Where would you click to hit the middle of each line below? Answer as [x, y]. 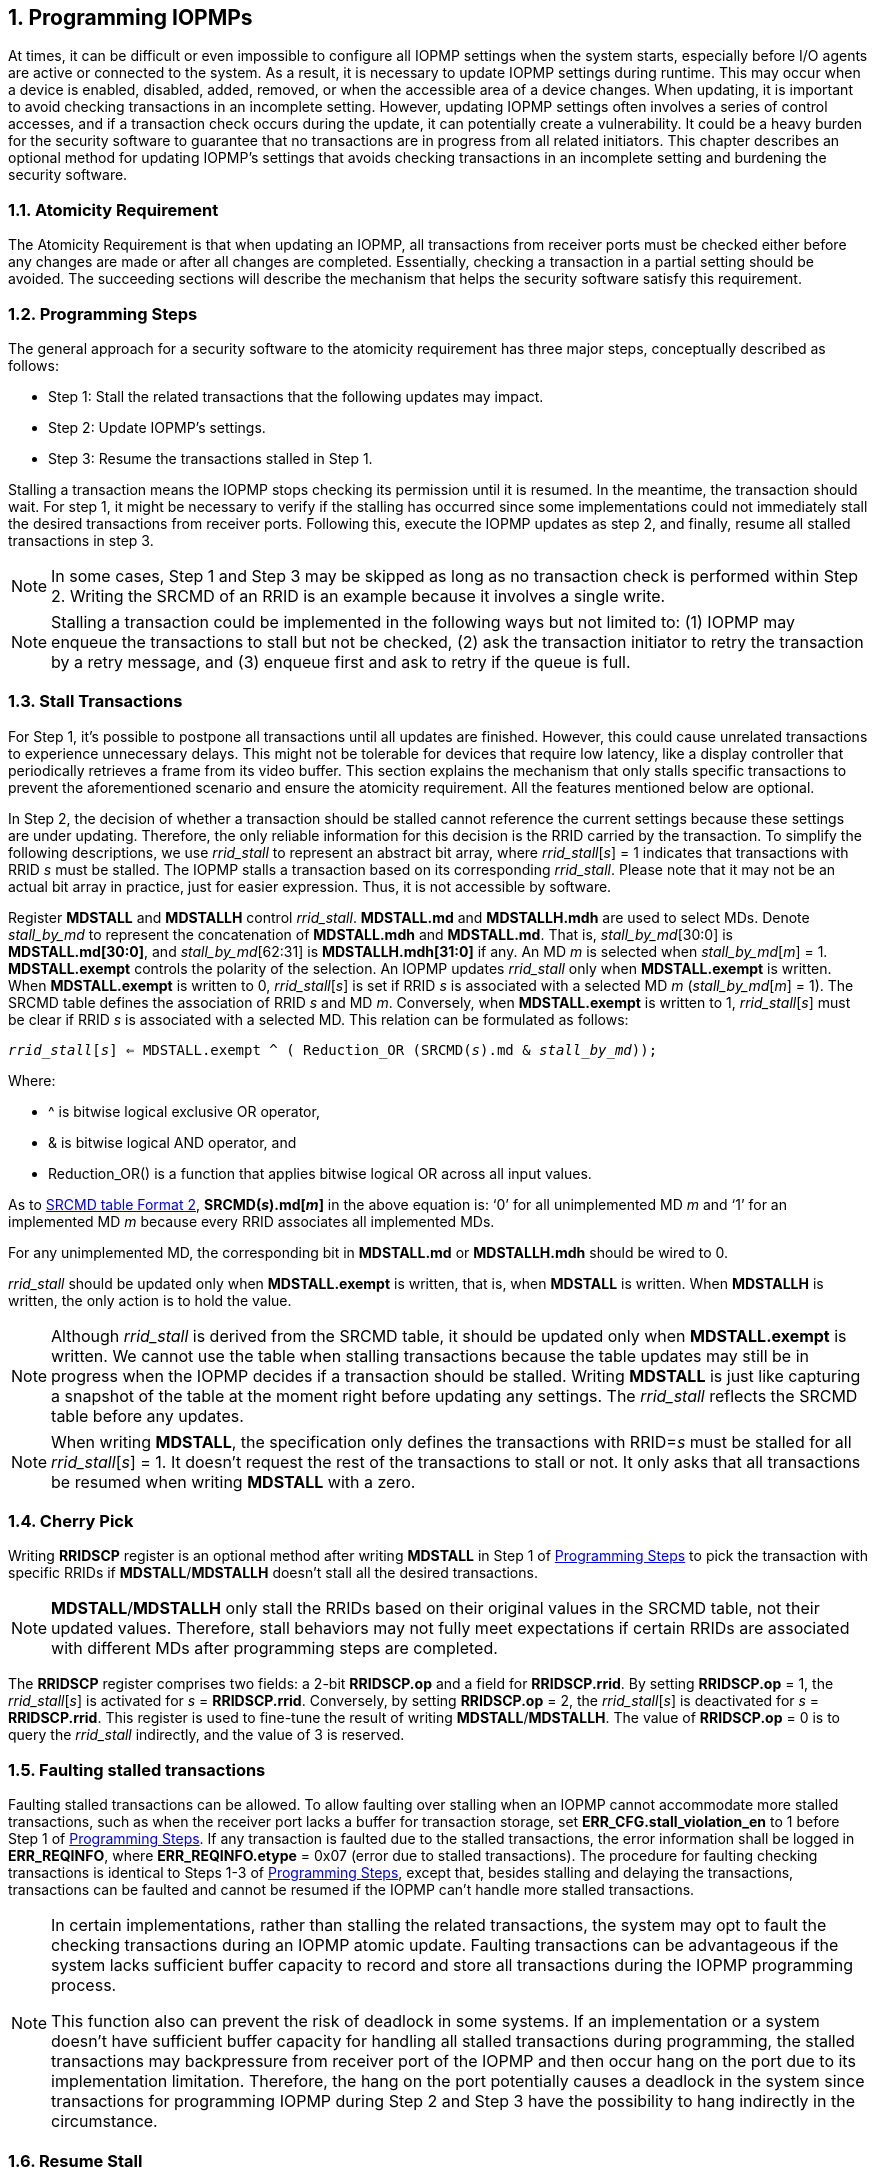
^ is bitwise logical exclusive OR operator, [184, 1111]
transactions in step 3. [81, 540]
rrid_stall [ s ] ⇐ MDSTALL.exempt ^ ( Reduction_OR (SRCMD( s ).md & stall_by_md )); [333, 1049]
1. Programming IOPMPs [130, 17]
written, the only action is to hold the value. [150, 1300]
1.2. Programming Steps [103, 313]
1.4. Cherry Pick [71, 1521]
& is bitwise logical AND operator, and [172, 1142]
